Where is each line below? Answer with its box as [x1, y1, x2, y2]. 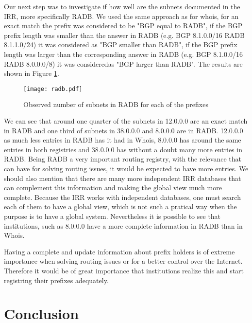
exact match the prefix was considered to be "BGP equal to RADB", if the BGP [4, 20, 243, 31]
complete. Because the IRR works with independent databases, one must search [4, 192, 241, 202]
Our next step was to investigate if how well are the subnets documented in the [4, 1, 240, 11]
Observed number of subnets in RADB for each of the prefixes [23, 99, 208, 109]
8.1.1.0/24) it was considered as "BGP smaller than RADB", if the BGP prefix [4, 39, 237, 50]
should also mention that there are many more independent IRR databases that [4, 173, 241, 183]
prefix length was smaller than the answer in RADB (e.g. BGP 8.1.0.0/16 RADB [4, 30, 245, 40]
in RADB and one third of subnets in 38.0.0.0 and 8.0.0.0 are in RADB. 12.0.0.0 [4, 125, 243, 135]
